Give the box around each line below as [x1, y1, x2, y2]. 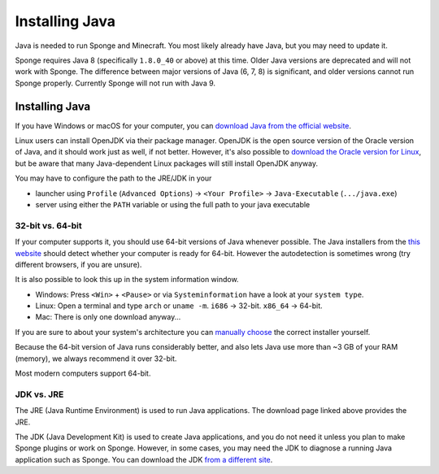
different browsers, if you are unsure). [15, 259, 142, 269]
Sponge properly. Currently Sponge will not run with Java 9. [15, 78, 215, 88]
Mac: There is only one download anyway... [35, 312, 181, 322]
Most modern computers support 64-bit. [15, 368, 151, 378]
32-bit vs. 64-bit [15, 220, 83, 231]
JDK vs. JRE [15, 389, 64, 400]
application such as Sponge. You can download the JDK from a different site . [15, 454, 273, 464]
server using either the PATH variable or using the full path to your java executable [35, 199, 311, 209]
